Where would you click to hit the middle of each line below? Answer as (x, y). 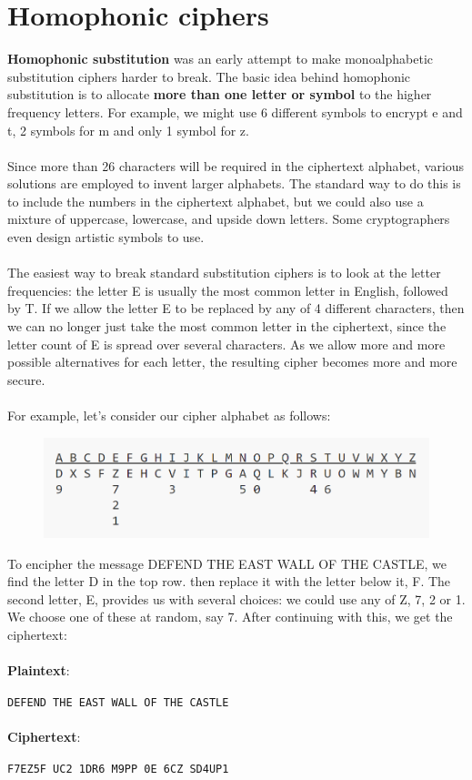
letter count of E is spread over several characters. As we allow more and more (226, 344)
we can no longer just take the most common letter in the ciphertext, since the (227, 326)
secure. (26, 379)
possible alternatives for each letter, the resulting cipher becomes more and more (232, 362)
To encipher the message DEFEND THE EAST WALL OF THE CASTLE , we (227, 563)
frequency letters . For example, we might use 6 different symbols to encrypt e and (235, 111)
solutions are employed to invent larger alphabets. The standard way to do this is (234, 183)
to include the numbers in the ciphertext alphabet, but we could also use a (216, 201)
